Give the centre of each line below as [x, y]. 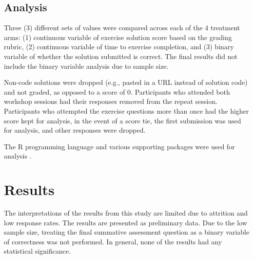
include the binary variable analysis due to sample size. [86, 66]
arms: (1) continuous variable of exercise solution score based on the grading [118, 37]
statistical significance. [38, 251]
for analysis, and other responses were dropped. [75, 130]
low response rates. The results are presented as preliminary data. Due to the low [126, 222]
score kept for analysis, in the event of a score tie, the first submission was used [123, 120]
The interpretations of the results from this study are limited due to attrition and [126, 213]
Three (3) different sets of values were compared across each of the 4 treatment [122, 28]
